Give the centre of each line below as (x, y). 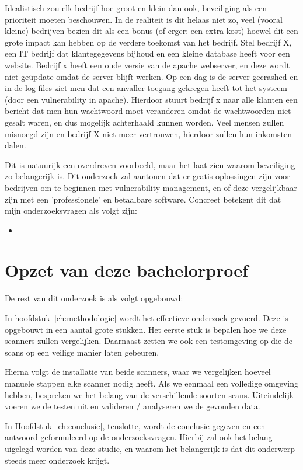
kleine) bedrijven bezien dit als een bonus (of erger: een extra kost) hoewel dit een (151, 31)
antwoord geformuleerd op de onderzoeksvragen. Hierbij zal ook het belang (139, 437)
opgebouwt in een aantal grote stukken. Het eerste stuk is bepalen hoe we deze (146, 329)
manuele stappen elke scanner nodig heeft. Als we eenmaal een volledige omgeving (152, 383)
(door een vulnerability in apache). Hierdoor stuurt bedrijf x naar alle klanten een (151, 99)
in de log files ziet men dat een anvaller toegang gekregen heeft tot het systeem (146, 88)
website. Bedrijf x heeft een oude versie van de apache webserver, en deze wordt (147, 65)
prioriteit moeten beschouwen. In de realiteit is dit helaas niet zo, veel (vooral (144, 19)
